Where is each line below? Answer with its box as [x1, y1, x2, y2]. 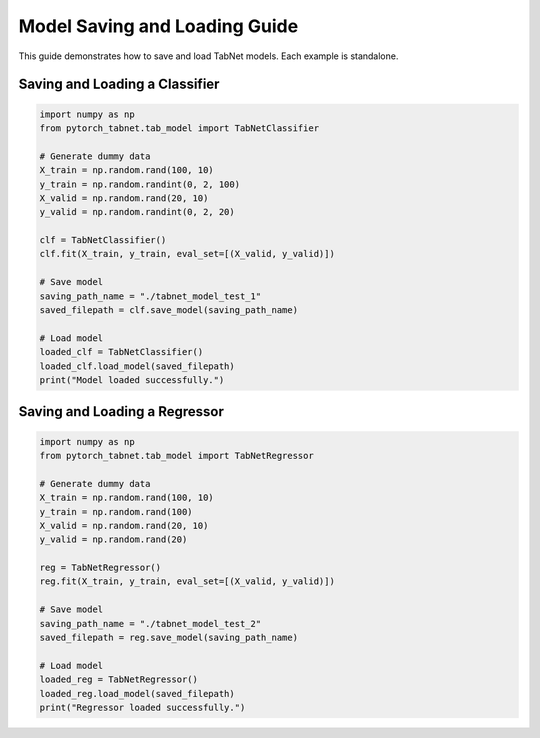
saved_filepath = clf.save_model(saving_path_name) [39, 305, 299, 316]
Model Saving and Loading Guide [18, 15, 299, 37]
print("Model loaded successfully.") [39, 374, 225, 385]
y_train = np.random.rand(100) [39, 506, 194, 517]
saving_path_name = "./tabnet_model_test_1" [39, 290, 262, 302]
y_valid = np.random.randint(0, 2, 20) [39, 206, 235, 218]
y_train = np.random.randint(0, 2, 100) [39, 178, 240, 190]
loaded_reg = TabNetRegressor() [39, 674, 199, 685]
